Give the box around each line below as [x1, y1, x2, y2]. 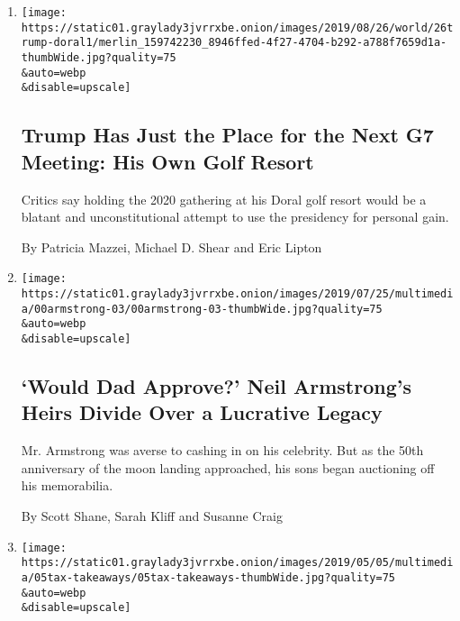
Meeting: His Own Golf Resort [21, 147, 314, 175]
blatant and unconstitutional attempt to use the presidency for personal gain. [21, 207, 449, 226]
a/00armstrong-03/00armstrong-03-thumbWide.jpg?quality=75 [21, 302, 383, 315]
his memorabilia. [21, 476, 113, 495]
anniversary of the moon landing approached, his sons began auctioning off [21, 458, 435, 477]
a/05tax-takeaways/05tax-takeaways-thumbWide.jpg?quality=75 [21, 571, 396, 584]
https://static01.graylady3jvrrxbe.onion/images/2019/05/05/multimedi [21, 556, 454, 570]
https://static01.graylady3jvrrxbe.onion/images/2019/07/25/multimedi [21, 287, 454, 300]
